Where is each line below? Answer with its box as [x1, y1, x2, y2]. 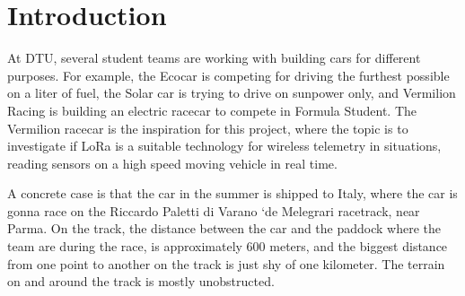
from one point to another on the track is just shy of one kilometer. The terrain [7, 254, 445, 273]
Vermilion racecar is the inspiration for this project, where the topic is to [7, 118, 408, 137]
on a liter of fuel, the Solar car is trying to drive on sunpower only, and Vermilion [7, 83, 456, 102]
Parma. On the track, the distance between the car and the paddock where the [7, 219, 442, 238]
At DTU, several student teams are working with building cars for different [7, 48, 421, 67]
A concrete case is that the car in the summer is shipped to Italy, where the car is [7, 184, 458, 203]
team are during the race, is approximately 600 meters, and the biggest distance [7, 237, 448, 256]
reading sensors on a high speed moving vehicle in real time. [7, 153, 338, 172]
